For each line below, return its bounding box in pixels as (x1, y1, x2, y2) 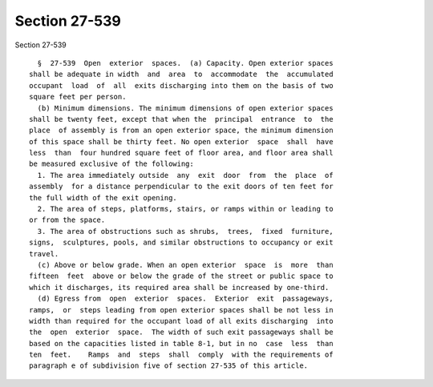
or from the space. (29, 216, 106, 224)
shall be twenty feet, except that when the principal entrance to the (29, 115, 334, 123)
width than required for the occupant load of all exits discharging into (29, 316, 334, 325)
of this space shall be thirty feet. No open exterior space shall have (29, 137, 334, 146)
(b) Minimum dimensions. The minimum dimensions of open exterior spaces (37, 103, 334, 112)
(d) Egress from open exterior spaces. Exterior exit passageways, (37, 294, 334, 304)
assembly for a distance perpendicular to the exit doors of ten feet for (29, 182, 334, 191)
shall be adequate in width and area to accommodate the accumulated (29, 70, 334, 79)
